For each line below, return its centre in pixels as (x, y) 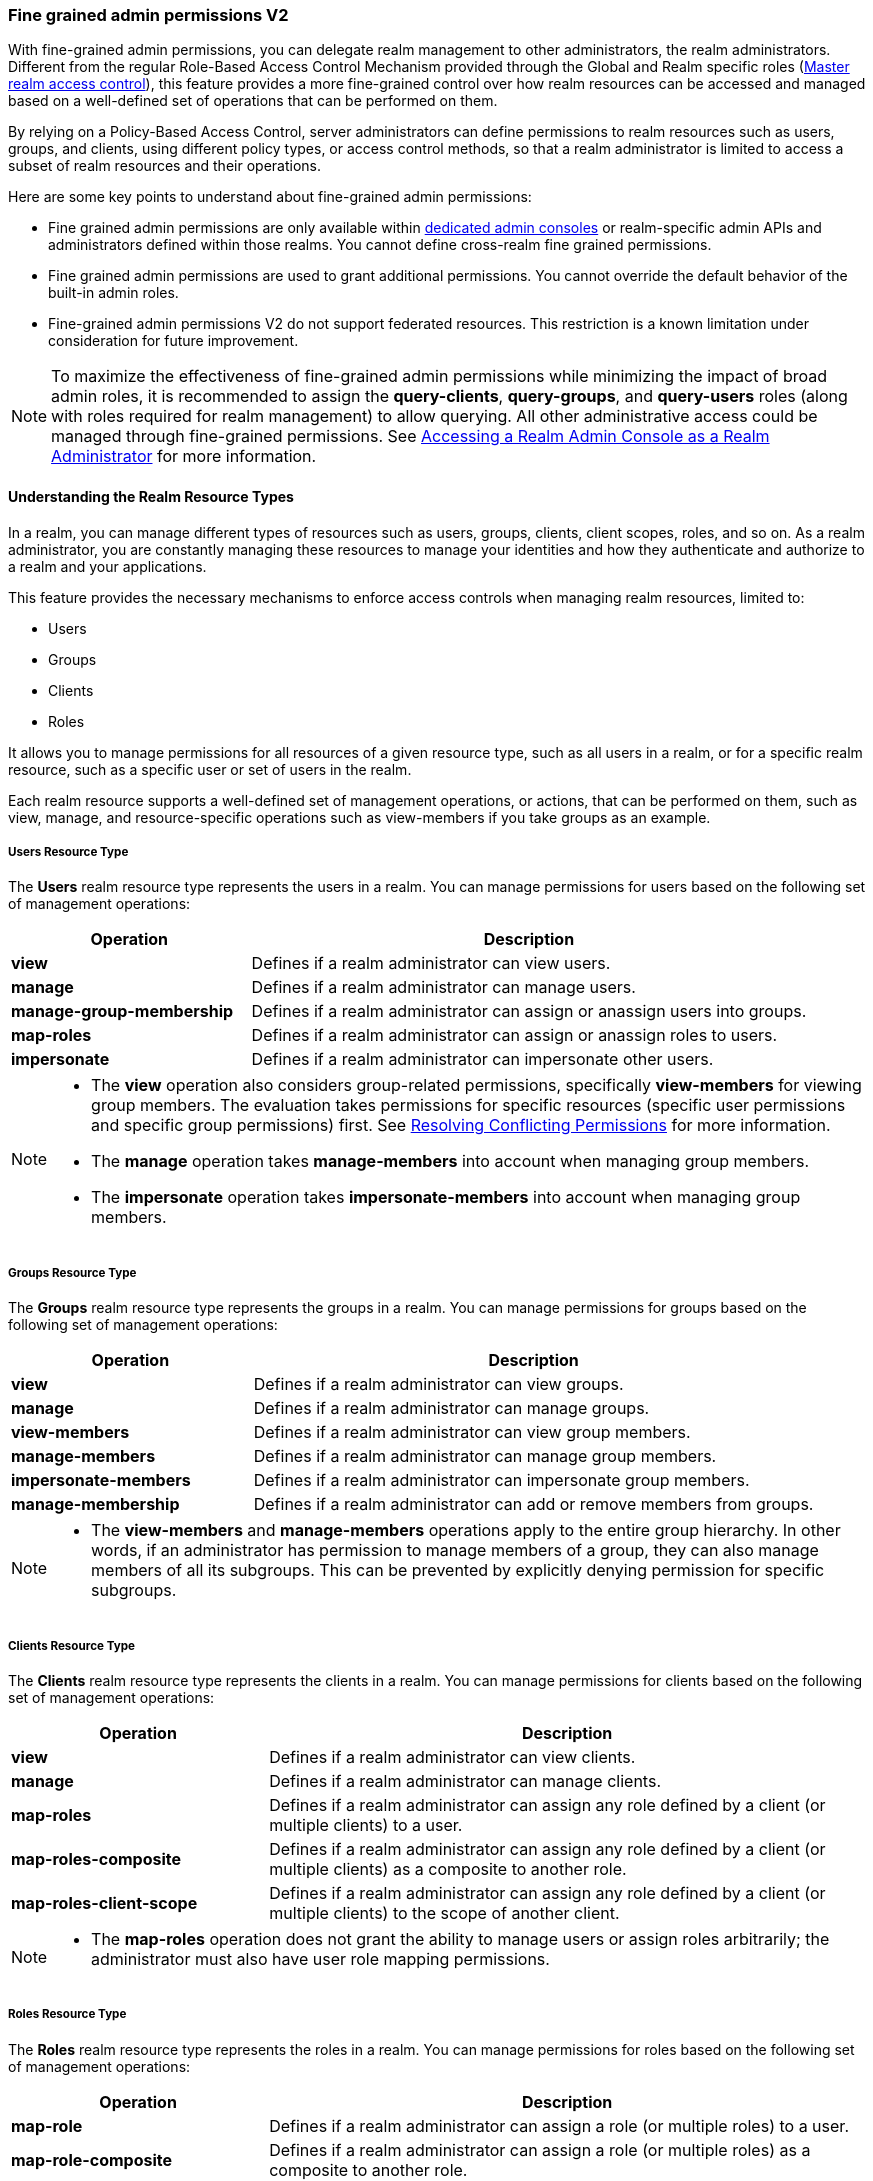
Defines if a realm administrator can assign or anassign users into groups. (529, 1011)
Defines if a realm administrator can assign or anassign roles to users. (514, 1035)
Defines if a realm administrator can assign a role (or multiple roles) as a (540, 2149)
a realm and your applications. (107, 566)
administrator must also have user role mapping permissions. (320, 1958)
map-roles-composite (96, 1858)
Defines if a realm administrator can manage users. (443, 987)
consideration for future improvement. (173, 341)
